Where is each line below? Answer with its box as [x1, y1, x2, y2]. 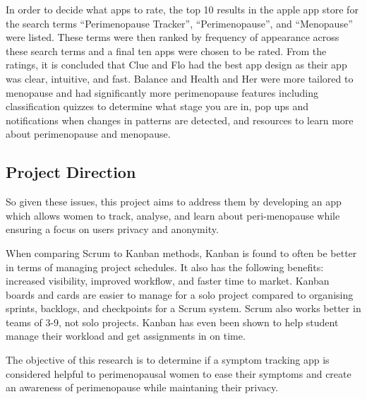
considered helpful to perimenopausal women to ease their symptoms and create [6, 366, 351, 381]
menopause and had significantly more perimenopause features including [6, 85, 319, 100]
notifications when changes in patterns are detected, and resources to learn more [6, 112, 354, 127]
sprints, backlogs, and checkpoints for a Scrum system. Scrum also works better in [6, 301, 361, 316]
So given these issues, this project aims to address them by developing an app [6, 194, 342, 209]
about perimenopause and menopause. [6, 126, 171, 141]
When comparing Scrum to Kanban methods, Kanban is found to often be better [6, 245, 357, 260]
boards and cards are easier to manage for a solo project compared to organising [6, 287, 354, 302]
